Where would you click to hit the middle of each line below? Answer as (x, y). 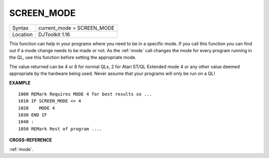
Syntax (20, 28)
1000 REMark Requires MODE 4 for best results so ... (85, 94)
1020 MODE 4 (37, 108)
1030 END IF (33, 115)
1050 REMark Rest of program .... (60, 129)
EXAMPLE (20, 82)
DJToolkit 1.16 (54, 34)
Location (22, 34)
